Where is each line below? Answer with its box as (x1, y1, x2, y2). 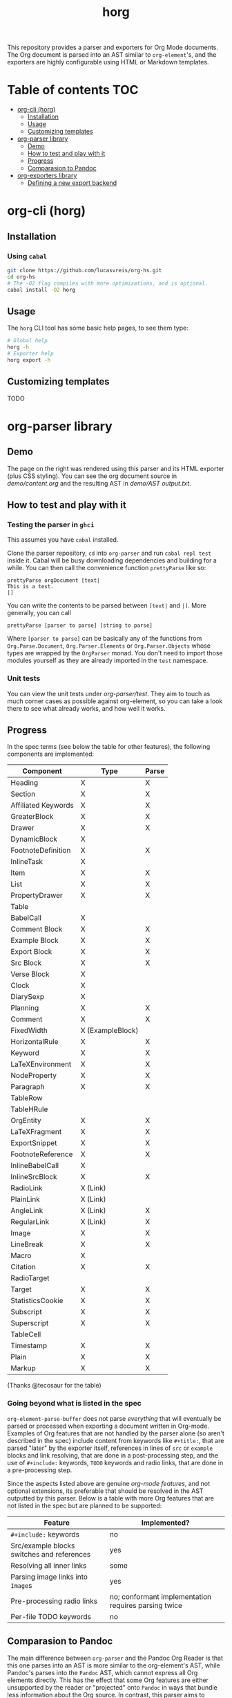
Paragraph (10, 1082, 45, 1092)
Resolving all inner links (10, 1560, 87, 1570)
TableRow (10, 1093, 43, 1103)
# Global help (7, 337, 48, 344)
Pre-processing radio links (10, 1596, 98, 1606)
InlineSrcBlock (10, 1172, 57, 1182)
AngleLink (10, 1206, 43, 1216)
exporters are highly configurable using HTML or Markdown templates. (7, 58, 209, 67)
